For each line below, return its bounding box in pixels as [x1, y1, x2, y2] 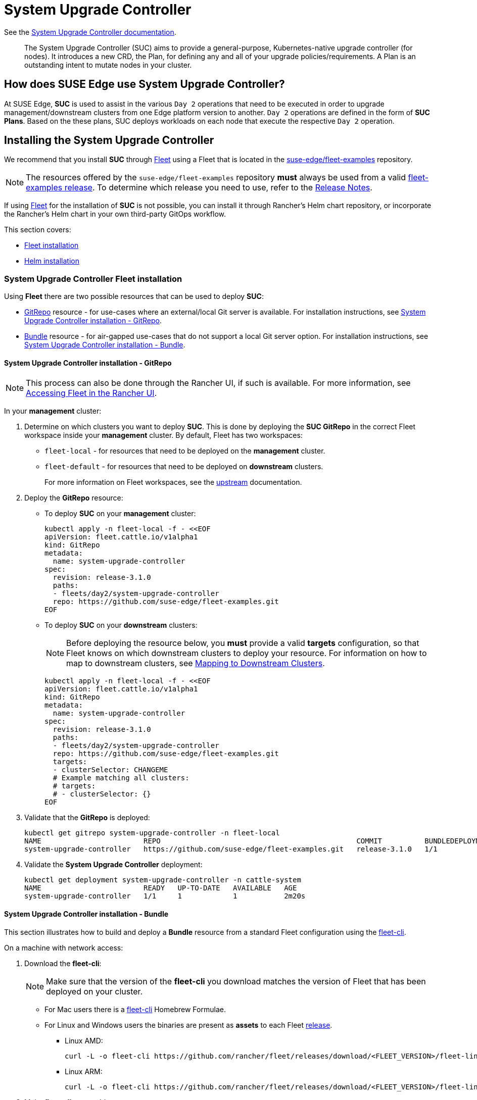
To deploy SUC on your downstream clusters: [44, 621, 198, 630]
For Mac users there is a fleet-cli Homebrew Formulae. [44, 1005, 226, 1014]
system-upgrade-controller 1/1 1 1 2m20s [24, 892, 306, 901]
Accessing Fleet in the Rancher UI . [26, 388, 157, 398]
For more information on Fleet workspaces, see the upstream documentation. [44, 478, 302, 487]
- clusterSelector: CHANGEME [53, 766, 168, 774]
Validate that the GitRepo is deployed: [24, 813, 150, 822]
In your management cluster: [4, 407, 102, 416]
